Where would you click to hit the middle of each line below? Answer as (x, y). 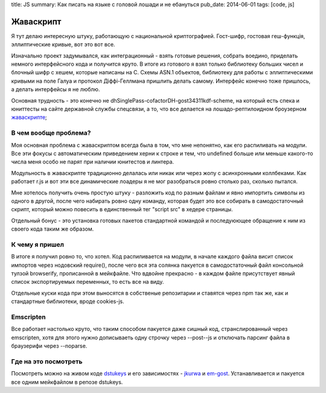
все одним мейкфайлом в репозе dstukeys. (67, 382)
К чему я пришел (38, 244)
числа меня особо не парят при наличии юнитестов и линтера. (93, 162)
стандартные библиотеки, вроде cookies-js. (68, 301)
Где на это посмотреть (47, 361)
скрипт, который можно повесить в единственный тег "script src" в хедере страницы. (122, 209)
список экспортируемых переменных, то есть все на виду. (88, 282)
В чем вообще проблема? (51, 133)
